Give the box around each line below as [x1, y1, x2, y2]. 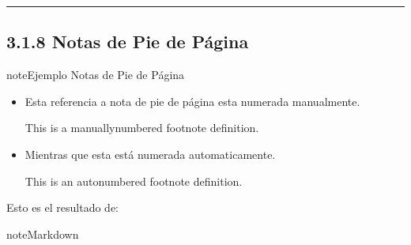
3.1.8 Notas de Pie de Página [6, 29, 249, 54]
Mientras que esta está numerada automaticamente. [25, 145, 276, 162]
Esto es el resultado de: [6, 199, 119, 216]
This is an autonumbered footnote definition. [25, 172, 243, 189]
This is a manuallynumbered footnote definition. [25, 119, 259, 136]
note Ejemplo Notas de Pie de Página [6, 66, 185, 83]
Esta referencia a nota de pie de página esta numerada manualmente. [25, 92, 360, 109]
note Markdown [6, 225, 79, 242]
